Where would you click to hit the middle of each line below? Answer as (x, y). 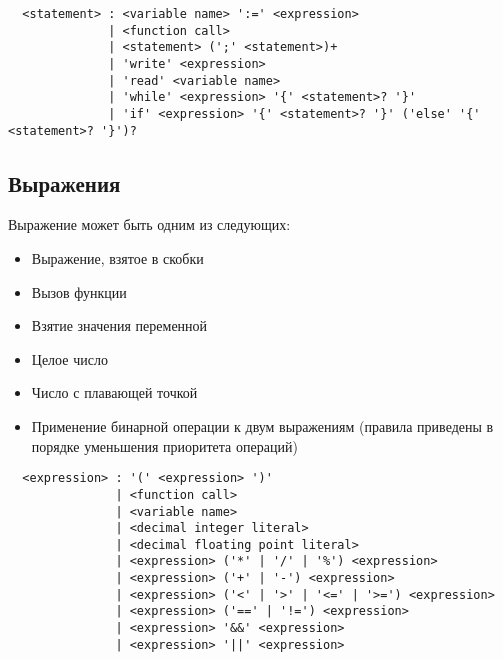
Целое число (69, 358)
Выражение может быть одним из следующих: (149, 224)
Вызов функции (79, 291)
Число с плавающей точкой (114, 392)
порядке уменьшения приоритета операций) (164, 445)
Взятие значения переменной (119, 325)
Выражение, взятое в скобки (117, 258)
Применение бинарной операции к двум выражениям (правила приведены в (262, 426)
